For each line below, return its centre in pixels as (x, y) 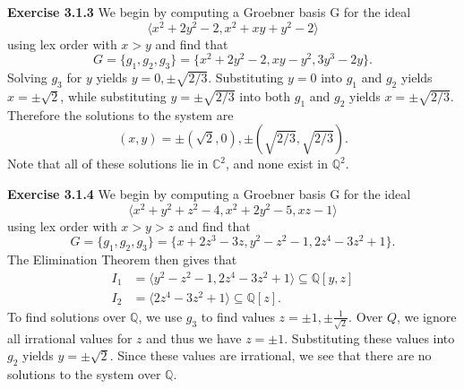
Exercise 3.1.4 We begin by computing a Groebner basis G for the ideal (209, 193)
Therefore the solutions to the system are (120, 114)
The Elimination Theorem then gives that (122, 259)
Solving (27, 78)
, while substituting (113, 95)
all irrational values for (70, 337)
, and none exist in (276, 164)
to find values (238, 316)
